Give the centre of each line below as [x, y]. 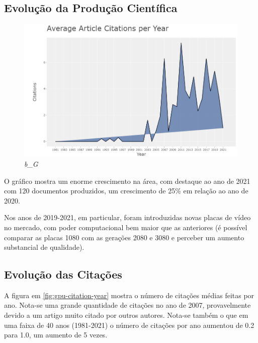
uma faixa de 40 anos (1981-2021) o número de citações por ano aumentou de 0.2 [129, 325]
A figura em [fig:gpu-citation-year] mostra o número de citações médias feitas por [129, 295]
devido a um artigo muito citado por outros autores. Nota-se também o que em [126, 315]
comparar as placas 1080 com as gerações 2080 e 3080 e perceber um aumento [124, 237]
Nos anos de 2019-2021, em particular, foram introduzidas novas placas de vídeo [127, 217]
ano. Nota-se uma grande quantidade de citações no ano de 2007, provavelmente [127, 305]
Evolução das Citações [63, 274]
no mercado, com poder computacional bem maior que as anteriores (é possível [126, 227]
